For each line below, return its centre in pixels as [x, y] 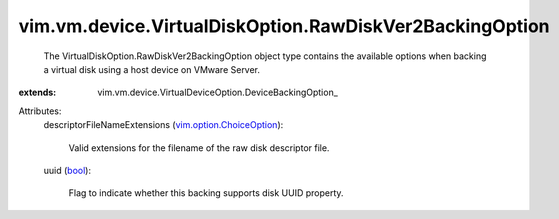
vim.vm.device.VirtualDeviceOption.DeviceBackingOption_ [218, 92]
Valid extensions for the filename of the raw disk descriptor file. [199, 147]
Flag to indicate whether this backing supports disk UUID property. [206, 193]
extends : [37, 92]
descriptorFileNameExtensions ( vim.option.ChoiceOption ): [163, 125]
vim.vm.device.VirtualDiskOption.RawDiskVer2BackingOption [284, 26]
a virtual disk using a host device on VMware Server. [151, 69]
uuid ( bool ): [67, 170]
